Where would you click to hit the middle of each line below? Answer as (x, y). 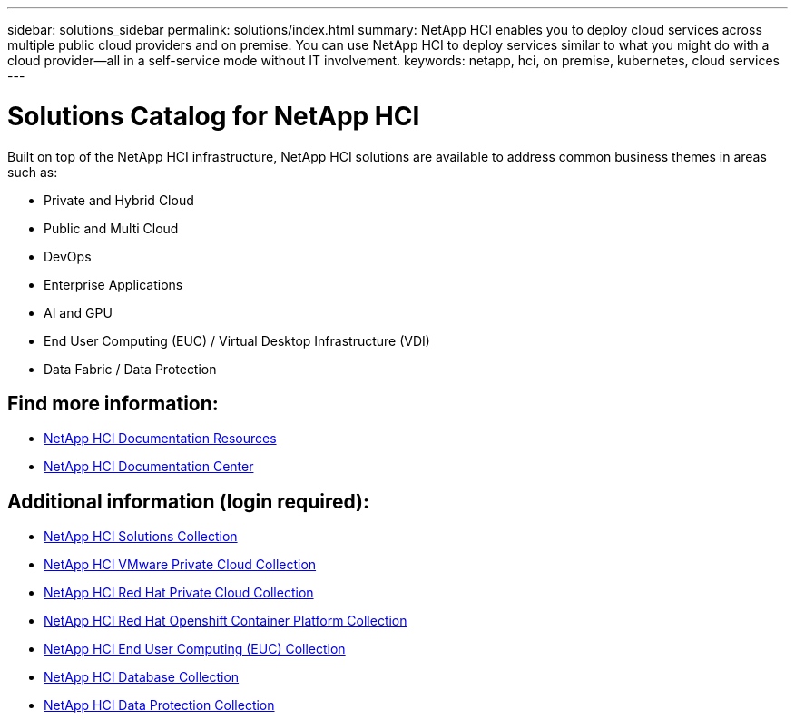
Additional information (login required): (188, 501)
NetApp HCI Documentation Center (149, 467)
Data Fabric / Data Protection (130, 369)
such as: (33, 172)
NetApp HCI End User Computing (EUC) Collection (195, 649)
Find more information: (113, 403)
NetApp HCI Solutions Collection (141, 537)
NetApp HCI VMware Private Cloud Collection (180, 565)
